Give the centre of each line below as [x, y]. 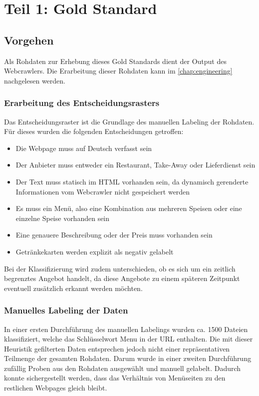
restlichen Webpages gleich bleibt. [56, 388]
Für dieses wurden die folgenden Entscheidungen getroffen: [94, 131]
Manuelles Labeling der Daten [66, 310]
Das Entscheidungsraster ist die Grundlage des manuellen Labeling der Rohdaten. [129, 121]
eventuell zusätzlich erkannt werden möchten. [73, 288]
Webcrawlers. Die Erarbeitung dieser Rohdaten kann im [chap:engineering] [118, 71]
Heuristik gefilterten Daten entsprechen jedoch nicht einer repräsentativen [117, 348]
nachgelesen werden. [35, 80]
